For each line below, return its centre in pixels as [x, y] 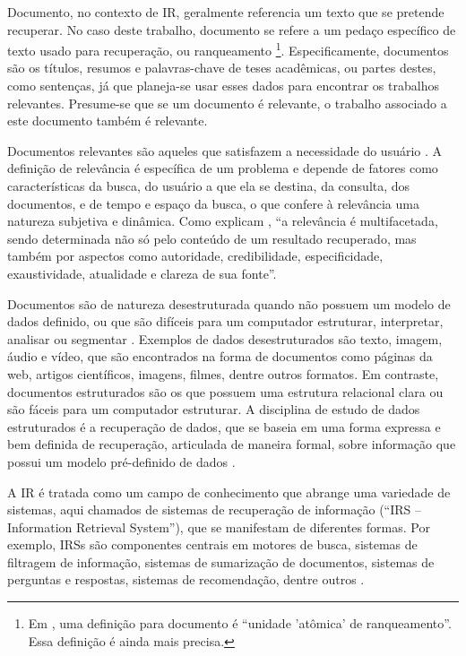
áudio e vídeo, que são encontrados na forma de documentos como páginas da [220, 356]
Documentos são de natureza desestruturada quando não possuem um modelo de [229, 303]
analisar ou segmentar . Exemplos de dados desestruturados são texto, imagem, [225, 338]
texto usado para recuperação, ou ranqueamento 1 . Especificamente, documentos [228, 49]
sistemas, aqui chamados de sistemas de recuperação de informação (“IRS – [214, 509]
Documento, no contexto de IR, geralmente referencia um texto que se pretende [226, 12]
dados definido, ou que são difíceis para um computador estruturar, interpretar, [225, 321]
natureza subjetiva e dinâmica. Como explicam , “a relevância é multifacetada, [223, 221]
